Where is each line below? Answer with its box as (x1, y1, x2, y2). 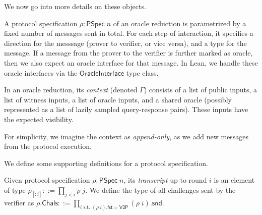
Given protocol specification (4, 175, 90, 185)
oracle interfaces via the (4, 67, 78, 78)
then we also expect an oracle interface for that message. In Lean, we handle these (4, 57, 258, 68)
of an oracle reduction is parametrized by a (113, 18, 246, 28)
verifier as (4, 197, 34, 207)
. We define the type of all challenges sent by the (85, 184, 236, 195)
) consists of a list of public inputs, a (144, 84, 257, 95)
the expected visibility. (4, 114, 74, 124)
